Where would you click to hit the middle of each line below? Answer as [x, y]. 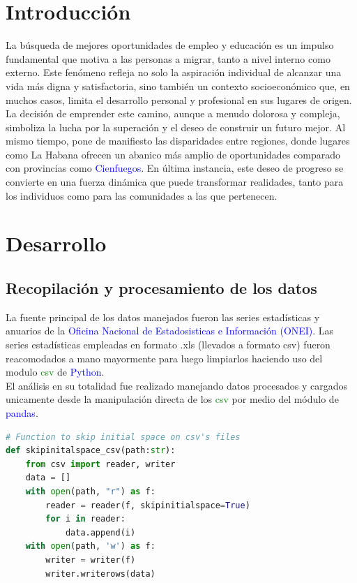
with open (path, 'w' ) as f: [90, 546]
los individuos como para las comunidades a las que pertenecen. [142, 195]
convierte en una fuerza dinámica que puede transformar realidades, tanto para [175, 182]
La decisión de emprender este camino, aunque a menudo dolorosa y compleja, [173, 113]
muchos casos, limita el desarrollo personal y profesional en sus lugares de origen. [179, 99]
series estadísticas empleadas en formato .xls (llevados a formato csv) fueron [168, 345]
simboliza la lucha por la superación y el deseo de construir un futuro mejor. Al [176, 127]
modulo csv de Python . [55, 372]
